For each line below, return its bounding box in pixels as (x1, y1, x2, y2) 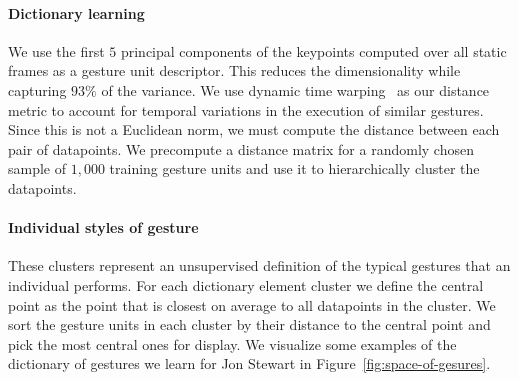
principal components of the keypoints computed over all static (120, 40, 507, 61)
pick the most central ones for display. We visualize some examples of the (8, 333, 457, 354)
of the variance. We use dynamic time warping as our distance (101, 79, 490, 100)
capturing (8, 79, 67, 100)
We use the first (8, 40, 105, 61)
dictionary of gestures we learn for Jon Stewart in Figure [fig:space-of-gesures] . (8, 353, 491, 374)
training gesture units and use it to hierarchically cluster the (109, 158, 480, 179)
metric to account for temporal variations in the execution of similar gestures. (8, 99, 484, 120)
